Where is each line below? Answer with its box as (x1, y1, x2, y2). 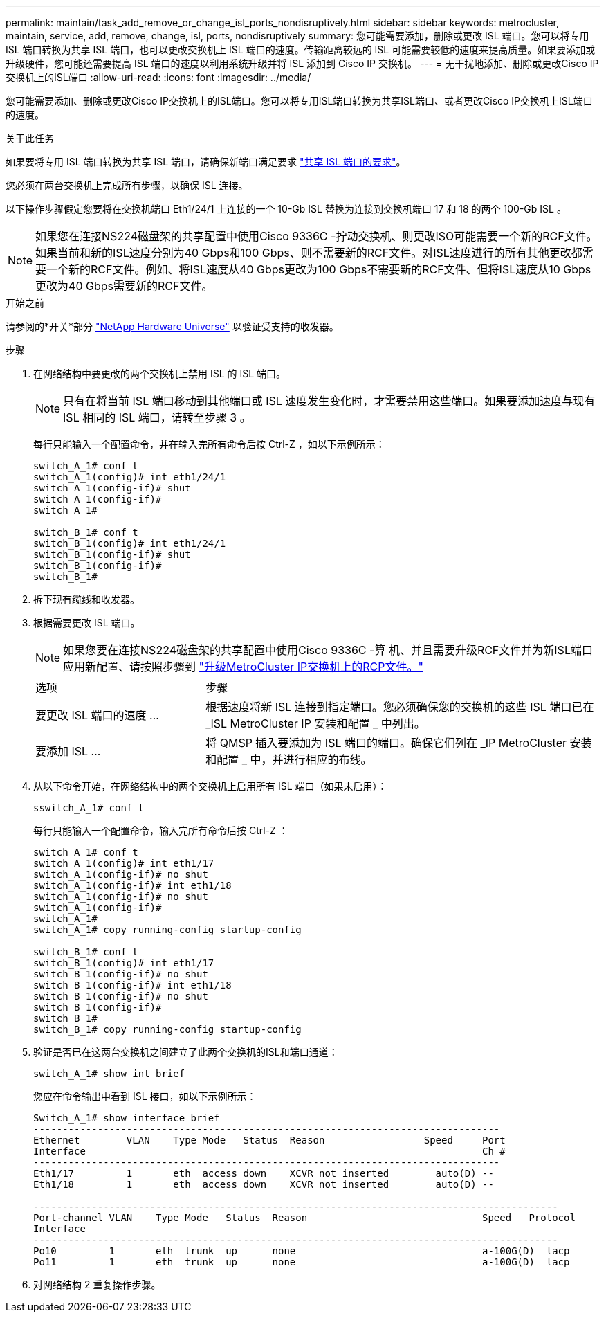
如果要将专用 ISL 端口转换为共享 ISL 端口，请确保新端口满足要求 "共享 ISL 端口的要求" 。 (6, 156, 406, 168)
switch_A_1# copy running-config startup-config (33, 924, 302, 935)
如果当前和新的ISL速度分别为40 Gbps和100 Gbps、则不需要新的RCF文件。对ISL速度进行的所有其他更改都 (35, 246, 582, 260)
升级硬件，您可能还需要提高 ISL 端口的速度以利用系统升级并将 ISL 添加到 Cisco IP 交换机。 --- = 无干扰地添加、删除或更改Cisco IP (6, 57, 599, 69)
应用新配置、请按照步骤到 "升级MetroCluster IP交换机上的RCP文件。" (63, 660, 423, 674)
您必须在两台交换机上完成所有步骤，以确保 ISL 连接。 (6, 179, 248, 191)
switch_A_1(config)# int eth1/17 (33, 858, 214, 869)
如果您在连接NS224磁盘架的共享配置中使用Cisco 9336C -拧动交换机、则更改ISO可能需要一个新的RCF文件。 (35, 229, 598, 243)
